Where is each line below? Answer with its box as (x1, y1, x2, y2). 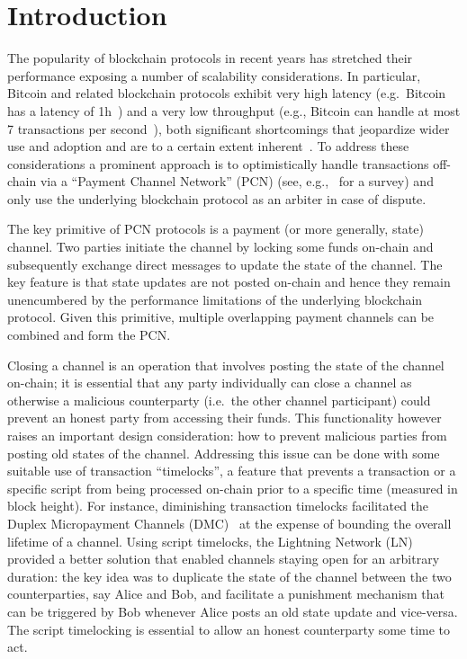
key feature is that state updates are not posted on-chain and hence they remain (7, 272, 451, 291)
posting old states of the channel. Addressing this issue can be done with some (7, 443, 440, 462)
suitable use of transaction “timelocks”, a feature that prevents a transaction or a (7, 461, 456, 480)
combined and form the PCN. (7, 325, 171, 344)
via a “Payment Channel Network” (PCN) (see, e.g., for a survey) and (40, 172, 434, 191)
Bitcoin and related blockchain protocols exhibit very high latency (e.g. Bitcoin (7, 84, 446, 102)
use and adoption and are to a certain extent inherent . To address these (7, 137, 409, 156)
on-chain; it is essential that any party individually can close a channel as (7, 373, 412, 392)
